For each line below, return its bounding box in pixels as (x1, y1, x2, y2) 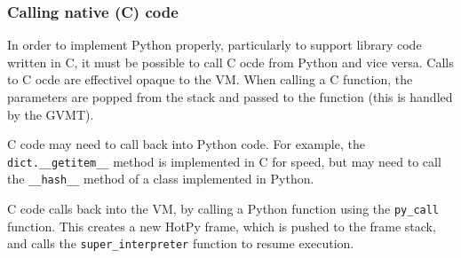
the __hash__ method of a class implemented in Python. (7, 169, 314, 188)
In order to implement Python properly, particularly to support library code (7, 35, 422, 54)
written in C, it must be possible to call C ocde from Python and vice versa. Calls (7, 52, 454, 71)
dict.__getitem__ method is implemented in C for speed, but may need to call (7, 152, 441, 170)
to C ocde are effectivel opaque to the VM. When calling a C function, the (7, 70, 413, 89)
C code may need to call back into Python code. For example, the (7, 135, 365, 153)
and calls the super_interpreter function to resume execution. (7, 234, 354, 253)
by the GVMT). (7, 105, 94, 123)
